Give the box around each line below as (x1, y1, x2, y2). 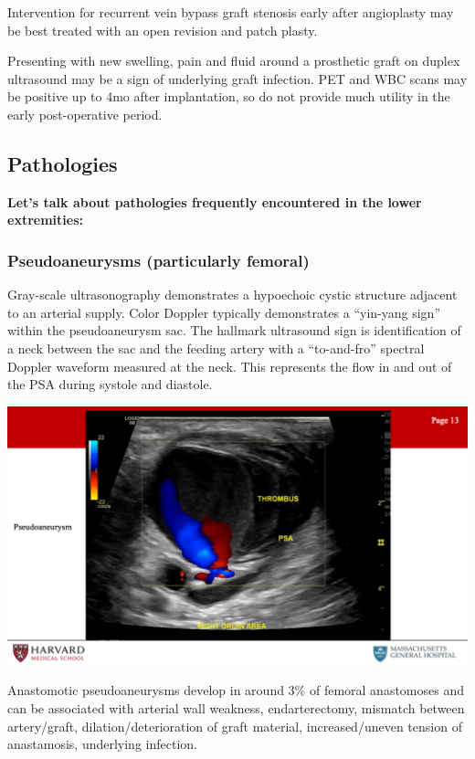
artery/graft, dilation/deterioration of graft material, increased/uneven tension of (7, 716, 462, 735)
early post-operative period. (7, 104, 163, 123)
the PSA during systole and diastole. (7, 374, 213, 394)
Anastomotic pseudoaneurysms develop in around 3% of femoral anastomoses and (7, 680, 464, 700)
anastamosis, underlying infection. (7, 734, 197, 754)
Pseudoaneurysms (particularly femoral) (7, 248, 310, 271)
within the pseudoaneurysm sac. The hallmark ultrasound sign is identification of (7, 321, 461, 340)
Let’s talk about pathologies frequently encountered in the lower (7, 192, 422, 211)
